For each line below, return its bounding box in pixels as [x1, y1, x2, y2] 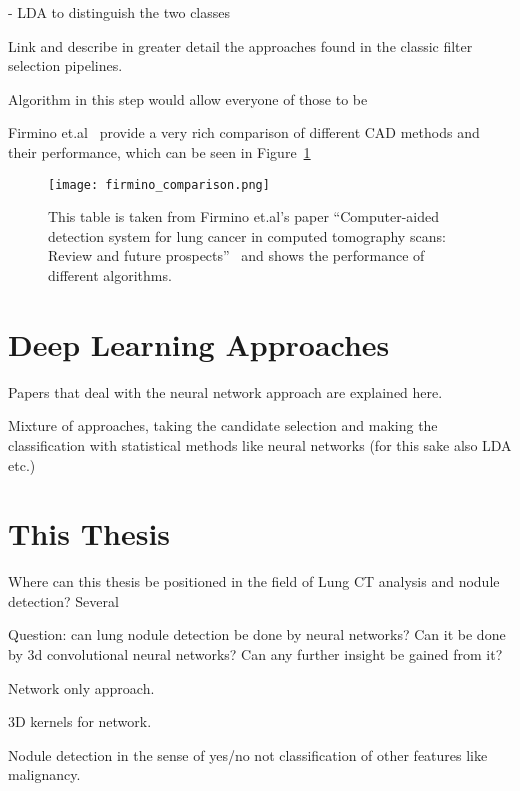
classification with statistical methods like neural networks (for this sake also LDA [8, 434, 512, 455]
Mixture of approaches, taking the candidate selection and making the [8, 415, 438, 436]
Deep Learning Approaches [8, 323, 390, 364]
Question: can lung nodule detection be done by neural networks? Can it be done [8, 624, 506, 645]
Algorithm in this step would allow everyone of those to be [8, 88, 368, 109]
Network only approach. [8, 677, 155, 698]
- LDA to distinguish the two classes [8, 2, 231, 22]
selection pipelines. [8, 55, 123, 76]
